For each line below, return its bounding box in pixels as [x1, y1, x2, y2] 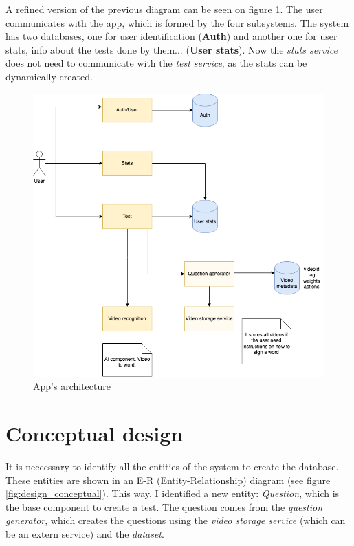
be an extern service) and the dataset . [5, 526, 164, 540]
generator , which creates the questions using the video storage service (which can [5, 513, 346, 527]
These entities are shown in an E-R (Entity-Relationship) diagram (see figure [5, 472, 331, 487]
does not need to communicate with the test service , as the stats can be [5, 56, 307, 70]
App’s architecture [33, 379, 111, 393]
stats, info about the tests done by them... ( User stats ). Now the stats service [5, 42, 338, 56]
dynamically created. [5, 69, 93, 83]
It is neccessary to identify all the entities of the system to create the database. [5, 459, 339, 473]
